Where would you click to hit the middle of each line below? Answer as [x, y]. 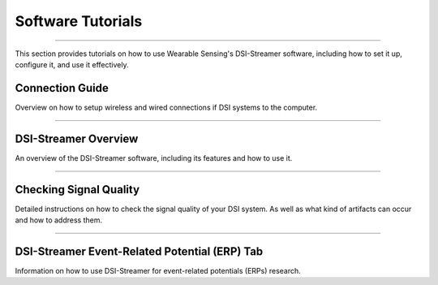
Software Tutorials [79, 21]
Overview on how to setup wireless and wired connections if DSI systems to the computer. [166, 107]
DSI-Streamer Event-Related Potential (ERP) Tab [139, 251]
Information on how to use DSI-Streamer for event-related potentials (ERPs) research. [158, 270]
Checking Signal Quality [77, 190]
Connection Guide [62, 88]
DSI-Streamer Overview [77, 138]
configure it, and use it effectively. [72, 64]
